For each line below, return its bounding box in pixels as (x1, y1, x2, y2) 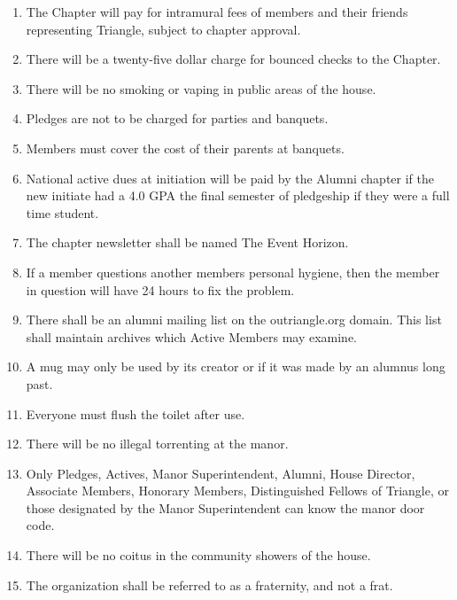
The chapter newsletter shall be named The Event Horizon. (26, 233, 349, 252)
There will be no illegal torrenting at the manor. (26, 434, 289, 453)
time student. (26, 203, 99, 222)
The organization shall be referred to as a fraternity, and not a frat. (26, 575, 393, 594)
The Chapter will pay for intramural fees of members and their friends (26, 3, 408, 20)
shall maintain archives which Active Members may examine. (26, 327, 358, 346)
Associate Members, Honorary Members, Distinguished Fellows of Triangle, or (26, 481, 449, 500)
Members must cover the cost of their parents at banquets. (26, 138, 345, 157)
